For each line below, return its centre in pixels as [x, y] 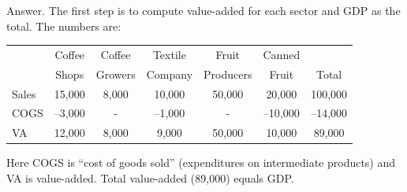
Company [170, 74]
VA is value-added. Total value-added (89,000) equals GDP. [150, 178]
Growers [116, 74]
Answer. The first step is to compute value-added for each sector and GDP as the [203, 10]
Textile [169, 54]
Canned [282, 54]
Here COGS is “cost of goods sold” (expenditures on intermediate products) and [201, 162]
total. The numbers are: [64, 26]
